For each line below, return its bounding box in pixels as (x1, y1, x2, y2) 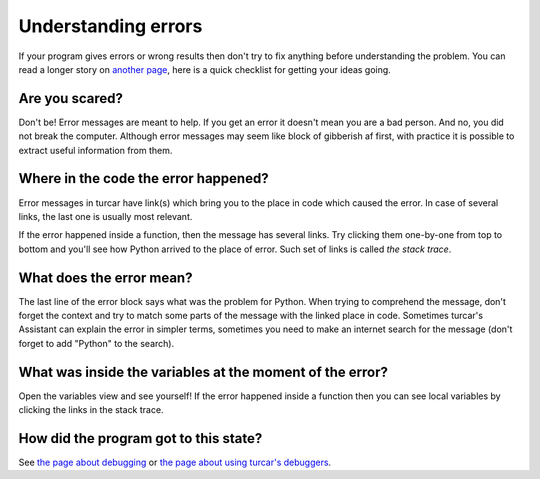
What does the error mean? (18, 269, 193, 286)
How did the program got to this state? (18, 430, 263, 447)
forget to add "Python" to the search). (18, 337, 175, 349)
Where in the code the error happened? (18, 170, 269, 187)
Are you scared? (18, 90, 124, 107)
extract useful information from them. (18, 144, 173, 156)
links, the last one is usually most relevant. (18, 210, 193, 222)
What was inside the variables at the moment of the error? (18, 363, 389, 380)
